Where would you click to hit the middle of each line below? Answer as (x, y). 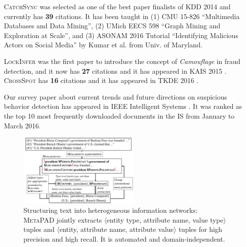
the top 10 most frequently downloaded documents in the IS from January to (119, 115)
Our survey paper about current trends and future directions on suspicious (116, 96)
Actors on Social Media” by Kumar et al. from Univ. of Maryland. (103, 45)
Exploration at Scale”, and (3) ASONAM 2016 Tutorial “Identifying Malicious (121, 35)
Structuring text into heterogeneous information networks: (111, 210)
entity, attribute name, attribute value (116, 229)
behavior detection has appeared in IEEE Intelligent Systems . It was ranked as (123, 106)
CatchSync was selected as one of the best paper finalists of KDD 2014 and (117, 6)
